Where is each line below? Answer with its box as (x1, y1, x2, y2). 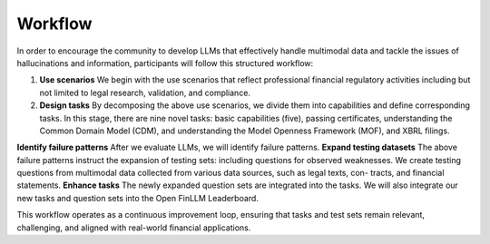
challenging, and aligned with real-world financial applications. (16, 222, 251, 233)
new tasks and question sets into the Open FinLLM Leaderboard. (16, 192, 259, 203)
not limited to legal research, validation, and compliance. (39, 87, 251, 98)
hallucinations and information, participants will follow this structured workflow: (16, 57, 314, 68)
